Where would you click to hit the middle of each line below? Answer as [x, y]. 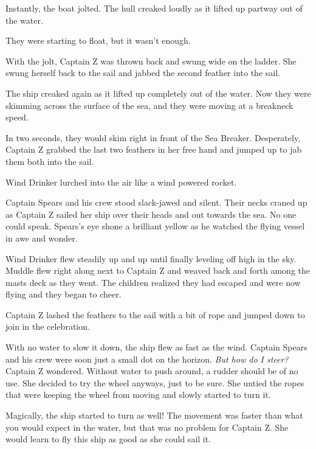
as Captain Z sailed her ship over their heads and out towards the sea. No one [151, 214]
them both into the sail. [50, 161]
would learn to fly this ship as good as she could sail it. [108, 439]
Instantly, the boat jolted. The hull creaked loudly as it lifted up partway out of [154, 8]
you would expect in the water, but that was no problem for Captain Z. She [147, 427]
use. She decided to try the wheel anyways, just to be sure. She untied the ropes [155, 382]
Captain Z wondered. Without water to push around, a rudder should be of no [152, 371]
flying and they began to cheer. [64, 294]
